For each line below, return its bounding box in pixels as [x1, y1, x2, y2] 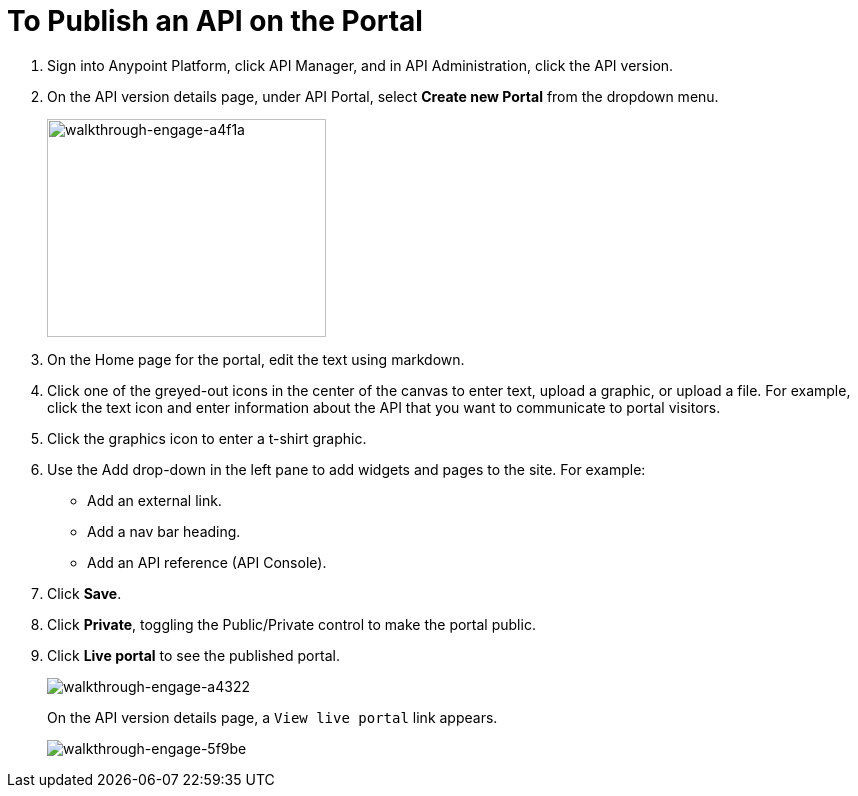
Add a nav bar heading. [87, 522, 241, 540]
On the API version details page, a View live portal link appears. [47, 708, 498, 726]
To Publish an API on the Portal [7, 4, 423, 38]
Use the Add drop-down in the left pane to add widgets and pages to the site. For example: [47, 460, 646, 478]
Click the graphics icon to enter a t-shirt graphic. [47, 429, 367, 447]
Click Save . [47, 584, 122, 602]
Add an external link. [87, 491, 222, 509]
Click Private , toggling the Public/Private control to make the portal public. [47, 615, 536, 633]
